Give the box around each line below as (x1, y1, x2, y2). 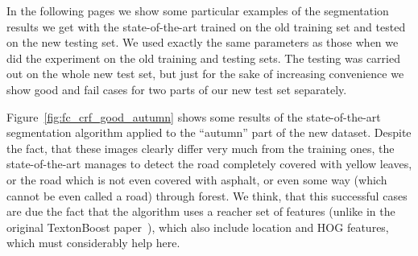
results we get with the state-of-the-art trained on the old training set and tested (6, 18, 406, 35)
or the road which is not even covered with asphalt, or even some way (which (6, 171, 387, 188)
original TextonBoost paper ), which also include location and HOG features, (6, 218, 389, 235)
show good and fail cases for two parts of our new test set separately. (6, 81, 347, 97)
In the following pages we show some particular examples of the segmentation (6, 2, 389, 19)
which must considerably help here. (6, 234, 180, 251)
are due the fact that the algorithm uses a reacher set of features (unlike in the (6, 203, 395, 220)
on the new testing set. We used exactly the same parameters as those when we (6, 34, 399, 51)
